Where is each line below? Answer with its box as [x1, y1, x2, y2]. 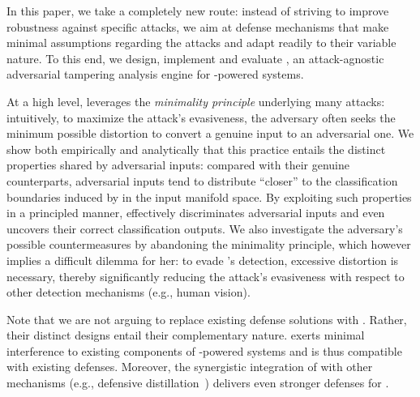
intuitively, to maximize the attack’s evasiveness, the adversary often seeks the [6, 109, 396, 126]
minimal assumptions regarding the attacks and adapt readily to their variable [6, 34, 396, 51]
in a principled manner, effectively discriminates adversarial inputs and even [6, 204, 385, 221]
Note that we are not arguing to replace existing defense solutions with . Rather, [6, 310, 407, 327]
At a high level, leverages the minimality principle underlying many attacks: [6, 92, 385, 109]
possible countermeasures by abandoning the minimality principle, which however [6, 236, 411, 253]
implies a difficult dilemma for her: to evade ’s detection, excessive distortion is [6, 251, 399, 268]
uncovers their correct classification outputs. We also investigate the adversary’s [6, 220, 403, 237]
